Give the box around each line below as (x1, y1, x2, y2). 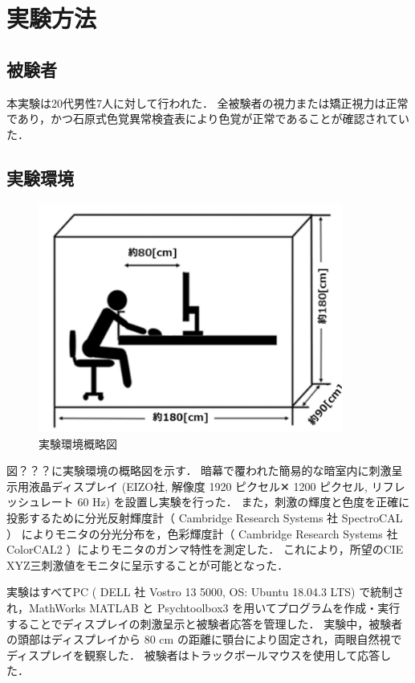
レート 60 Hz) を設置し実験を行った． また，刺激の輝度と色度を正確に (39, 493, 410, 510)
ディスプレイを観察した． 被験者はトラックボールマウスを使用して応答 (6, 646, 380, 663)
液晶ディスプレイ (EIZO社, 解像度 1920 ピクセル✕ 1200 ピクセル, (28, 477, 368, 494)
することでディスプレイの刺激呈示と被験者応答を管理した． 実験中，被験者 (6, 615, 403, 632)
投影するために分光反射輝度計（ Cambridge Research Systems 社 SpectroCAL (6, 509, 403, 526)
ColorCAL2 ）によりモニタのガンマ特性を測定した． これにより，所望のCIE (6, 541, 404, 558)
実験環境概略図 (39, 435, 117, 452)
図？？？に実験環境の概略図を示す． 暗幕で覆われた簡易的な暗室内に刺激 (6, 462, 392, 479)
